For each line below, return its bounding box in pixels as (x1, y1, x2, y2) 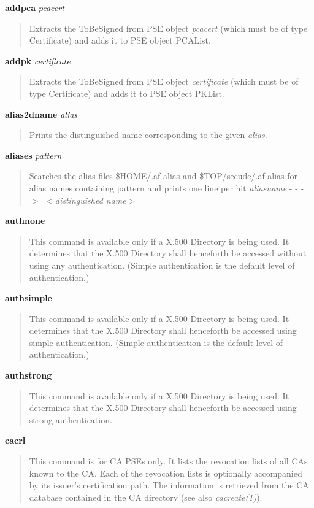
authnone (5, 214, 45, 227)
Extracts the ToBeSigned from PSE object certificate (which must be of (29, 75, 299, 88)
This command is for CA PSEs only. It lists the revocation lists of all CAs (29, 455, 308, 468)
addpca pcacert (5, 1, 64, 13)
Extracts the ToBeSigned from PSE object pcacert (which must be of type (29, 21, 308, 34)
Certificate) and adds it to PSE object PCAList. (29, 34, 211, 47)
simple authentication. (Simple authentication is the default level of (29, 336, 283, 348)
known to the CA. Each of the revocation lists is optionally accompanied (29, 466, 302, 479)
